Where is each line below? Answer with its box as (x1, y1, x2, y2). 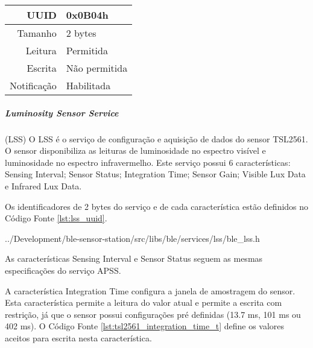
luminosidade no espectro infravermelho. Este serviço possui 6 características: (5, 156, 291, 168)
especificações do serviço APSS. (5, 264, 121, 276)
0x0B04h (66, 8, 109, 22)
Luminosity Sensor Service (5, 106, 119, 119)
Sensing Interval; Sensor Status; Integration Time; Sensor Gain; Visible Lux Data (5, 168, 306, 180)
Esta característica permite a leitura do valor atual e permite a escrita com (5, 296, 282, 309)
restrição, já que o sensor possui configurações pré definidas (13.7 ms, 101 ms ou (5, 308, 301, 320)
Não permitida (66, 61, 128, 75)
